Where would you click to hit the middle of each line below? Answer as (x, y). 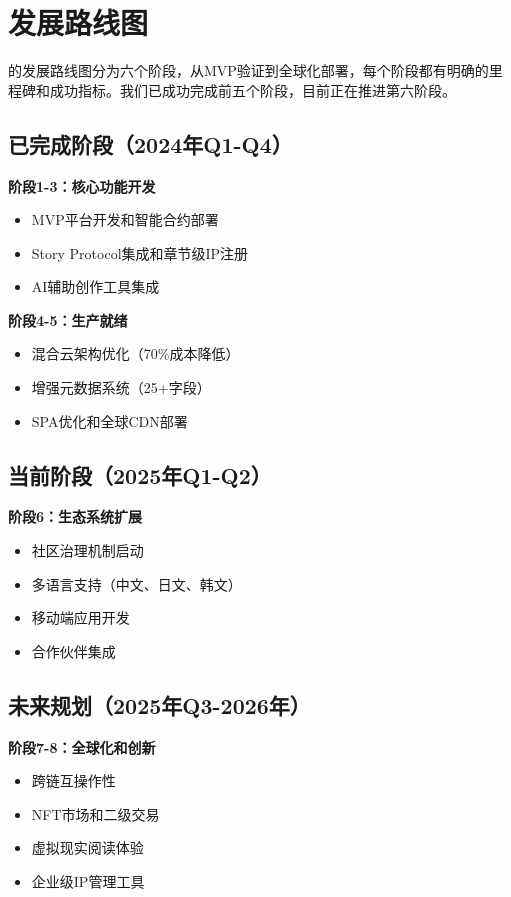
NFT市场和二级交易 (95, 813)
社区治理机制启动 (87, 550)
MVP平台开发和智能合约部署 (125, 219)
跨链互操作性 (73, 780)
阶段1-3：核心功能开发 (82, 185)
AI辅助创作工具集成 (95, 286)
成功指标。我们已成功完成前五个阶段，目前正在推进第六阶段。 (252, 89)
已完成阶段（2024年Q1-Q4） (150, 143)
